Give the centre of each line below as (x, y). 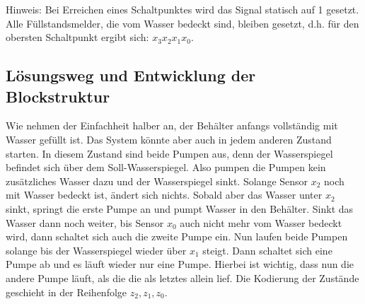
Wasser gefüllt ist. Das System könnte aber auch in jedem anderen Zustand (169, 139)
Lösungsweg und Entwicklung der (131, 75)
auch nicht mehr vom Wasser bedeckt (261, 222)
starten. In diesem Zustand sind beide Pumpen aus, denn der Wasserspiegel (169, 153)
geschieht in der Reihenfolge (66, 292)
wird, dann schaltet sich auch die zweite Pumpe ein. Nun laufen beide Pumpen (177, 236)
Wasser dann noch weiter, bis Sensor (85, 222)
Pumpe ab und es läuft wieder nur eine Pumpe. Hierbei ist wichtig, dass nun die (180, 264)
